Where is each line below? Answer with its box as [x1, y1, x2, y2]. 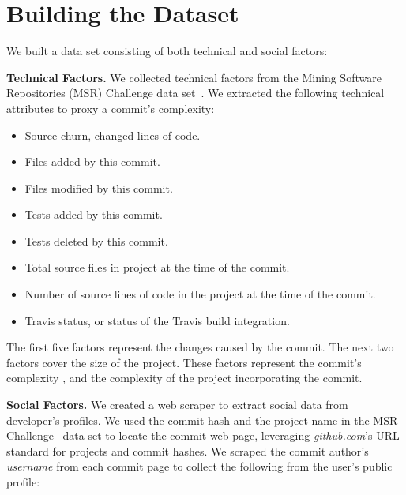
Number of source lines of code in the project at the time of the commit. [24, 286, 376, 302]
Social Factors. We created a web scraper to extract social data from [6, 396, 348, 413]
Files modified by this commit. [24, 179, 173, 196]
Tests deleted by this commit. [24, 232, 168, 249]
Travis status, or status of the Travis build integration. [24, 312, 290, 328]
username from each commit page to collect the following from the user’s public [6, 458, 393, 474]
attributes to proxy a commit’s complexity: [6, 99, 215, 116]
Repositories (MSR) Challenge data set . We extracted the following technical [6, 84, 385, 101]
